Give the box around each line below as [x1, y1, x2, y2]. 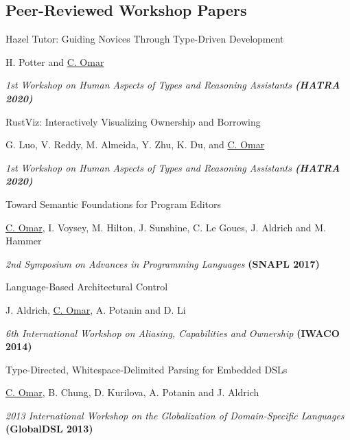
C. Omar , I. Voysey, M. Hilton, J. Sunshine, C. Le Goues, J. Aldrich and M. [5, 220, 326, 234]
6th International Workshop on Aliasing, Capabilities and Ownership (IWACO [5, 325, 340, 340]
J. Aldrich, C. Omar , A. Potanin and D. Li [5, 302, 186, 316]
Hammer [5, 233, 42, 248]
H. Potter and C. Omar [5, 54, 104, 69]
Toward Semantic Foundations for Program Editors [5, 196, 222, 211]
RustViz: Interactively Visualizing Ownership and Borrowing [5, 114, 261, 128]
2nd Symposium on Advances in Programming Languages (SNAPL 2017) [5, 256, 320, 270]
